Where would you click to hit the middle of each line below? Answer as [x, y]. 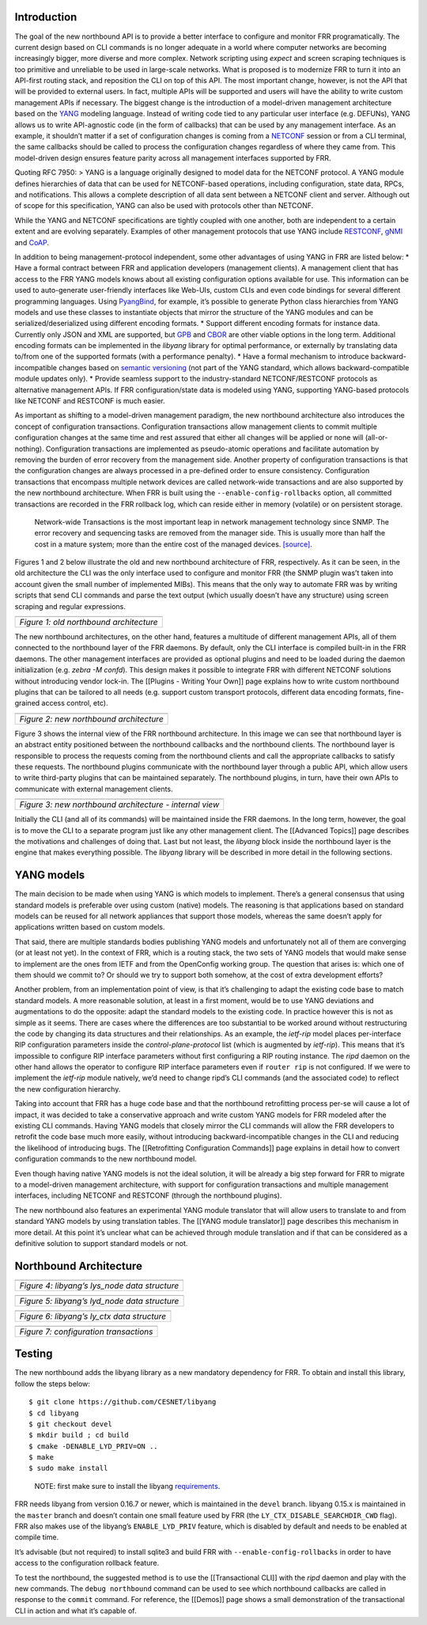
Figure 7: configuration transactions [86, 1331]
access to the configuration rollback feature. [87, 1563]
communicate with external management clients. [94, 789]
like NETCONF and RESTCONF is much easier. [90, 401]
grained [27, 703]
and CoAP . [32, 242]
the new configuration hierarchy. [68, 1089]
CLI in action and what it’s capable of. [76, 1611]
